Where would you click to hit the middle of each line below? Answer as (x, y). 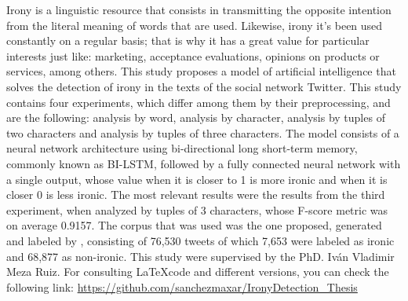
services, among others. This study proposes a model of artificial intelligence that (201, 71)
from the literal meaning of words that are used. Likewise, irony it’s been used (195, 25)
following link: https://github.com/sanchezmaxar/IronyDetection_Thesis (182, 286)
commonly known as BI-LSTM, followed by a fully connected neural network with (204, 163)
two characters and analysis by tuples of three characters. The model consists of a (203, 132)
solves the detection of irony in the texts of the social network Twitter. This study (204, 86)
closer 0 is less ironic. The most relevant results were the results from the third (196, 195)
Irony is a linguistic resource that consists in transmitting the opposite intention (199, 9)
